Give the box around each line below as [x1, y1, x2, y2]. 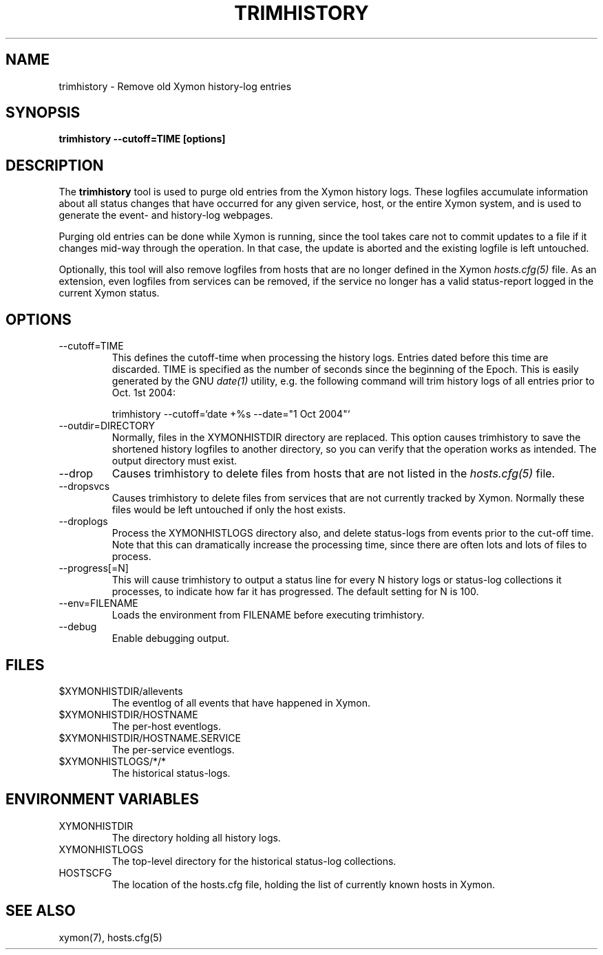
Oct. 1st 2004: [112, 387, 176, 399]
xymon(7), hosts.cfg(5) [59, 931, 162, 943]
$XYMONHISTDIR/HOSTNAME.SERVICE [59, 731, 241, 744]
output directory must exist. [112, 455, 237, 467]
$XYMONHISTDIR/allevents [59, 685, 183, 697]
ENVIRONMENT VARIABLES [6, 791, 199, 808]
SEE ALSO [6, 902, 76, 920]
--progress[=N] [59, 562, 129, 575]
